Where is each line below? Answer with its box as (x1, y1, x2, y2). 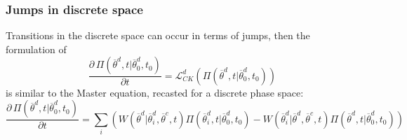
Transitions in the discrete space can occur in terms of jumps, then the (6, 28, 310, 43)
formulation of (6, 41, 67, 56)
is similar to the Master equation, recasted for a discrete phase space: (6, 85, 304, 99)
